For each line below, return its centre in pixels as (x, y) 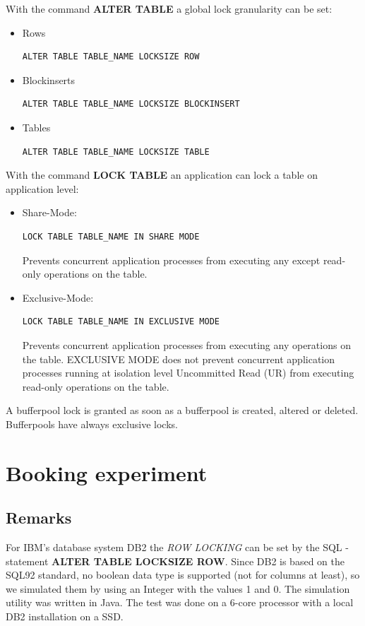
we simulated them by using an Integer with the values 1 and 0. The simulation (178, 588)
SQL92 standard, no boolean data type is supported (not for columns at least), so (183, 575)
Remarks (39, 518)
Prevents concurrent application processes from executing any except (171, 260)
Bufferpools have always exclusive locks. (92, 424)
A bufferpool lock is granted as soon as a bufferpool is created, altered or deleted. (182, 410)
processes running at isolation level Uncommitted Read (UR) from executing (188, 373)
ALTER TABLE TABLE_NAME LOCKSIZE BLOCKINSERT (131, 104)
